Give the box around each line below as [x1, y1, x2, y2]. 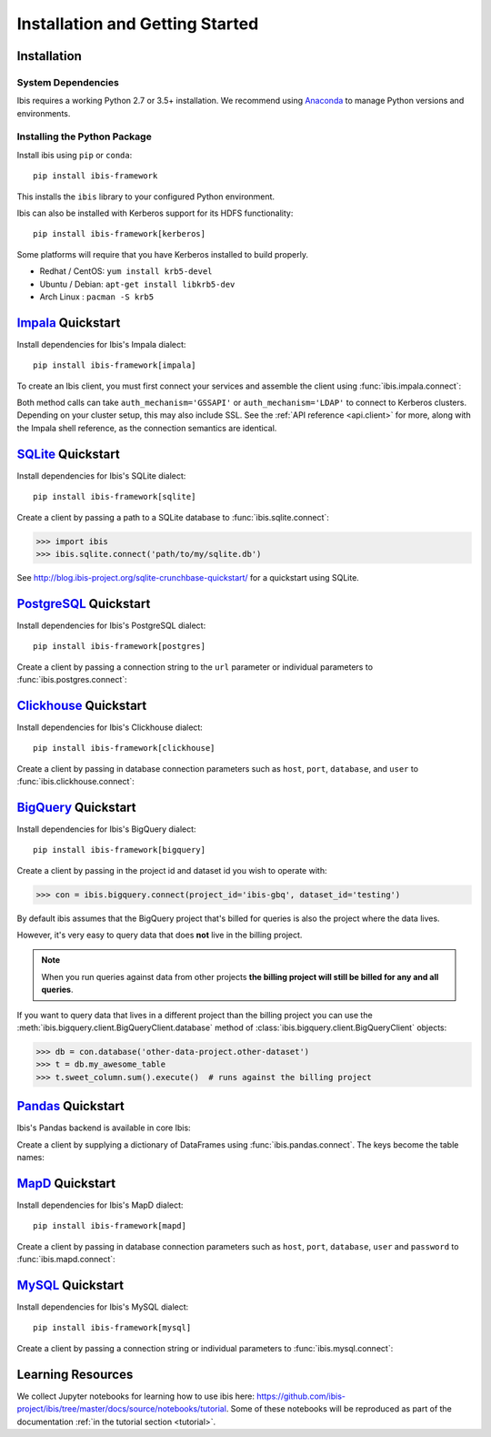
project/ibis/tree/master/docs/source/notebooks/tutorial [16, 1403, 227, 1414]
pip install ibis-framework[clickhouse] [33, 743, 215, 754]
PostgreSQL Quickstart [16, 596, 151, 612]
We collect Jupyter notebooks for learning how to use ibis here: [16, 1391, 255, 1402]
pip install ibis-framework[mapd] [33, 1220, 186, 1231]
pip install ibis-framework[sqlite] [33, 491, 196, 502]
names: [16, 1152, 45, 1163]
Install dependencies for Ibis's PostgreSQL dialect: [16, 620, 206, 631]
